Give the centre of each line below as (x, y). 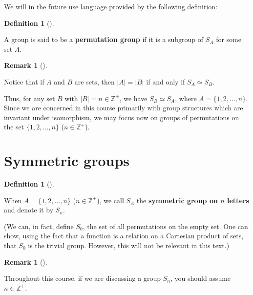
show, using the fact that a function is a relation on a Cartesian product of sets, (124, 236)
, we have (133, 98)
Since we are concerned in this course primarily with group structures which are (124, 108)
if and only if (166, 81)
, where (186, 98)
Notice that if (24, 81)
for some (229, 39)
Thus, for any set (30, 98)
